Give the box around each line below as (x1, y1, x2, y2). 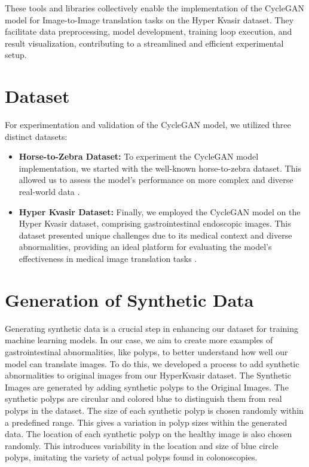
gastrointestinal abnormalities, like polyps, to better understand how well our (5, 345, 288, 358)
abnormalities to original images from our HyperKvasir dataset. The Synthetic (5, 369, 291, 381)
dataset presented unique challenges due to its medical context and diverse (19, 228, 292, 241)
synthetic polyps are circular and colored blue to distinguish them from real (5, 392, 282, 405)
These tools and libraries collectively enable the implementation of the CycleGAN (5, 2, 304, 14)
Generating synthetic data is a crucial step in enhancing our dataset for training (5, 322, 299, 334)
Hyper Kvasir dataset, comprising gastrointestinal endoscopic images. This (19, 217, 291, 230)
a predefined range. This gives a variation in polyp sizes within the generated (5, 416, 287, 428)
